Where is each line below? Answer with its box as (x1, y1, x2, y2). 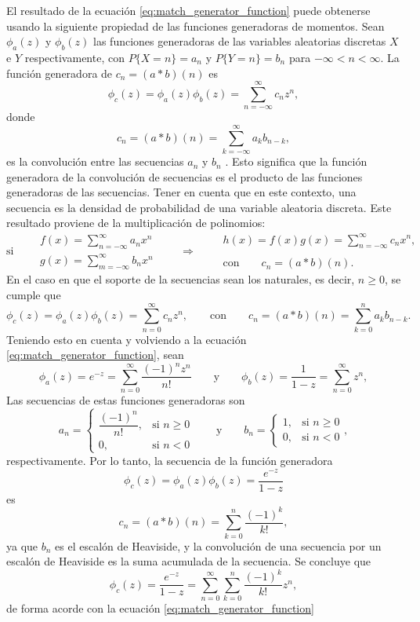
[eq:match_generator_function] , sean (6, 346, 184, 363)
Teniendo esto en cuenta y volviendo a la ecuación (6, 331, 247, 347)
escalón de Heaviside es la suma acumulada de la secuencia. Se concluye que (6, 553, 371, 569)
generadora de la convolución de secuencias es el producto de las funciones (6, 168, 363, 185)
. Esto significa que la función (225, 153, 367, 170)
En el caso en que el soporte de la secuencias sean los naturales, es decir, (6, 271, 355, 287)
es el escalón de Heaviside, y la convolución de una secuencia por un (55, 537, 382, 554)
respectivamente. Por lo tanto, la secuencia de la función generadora (6, 452, 333, 468)
